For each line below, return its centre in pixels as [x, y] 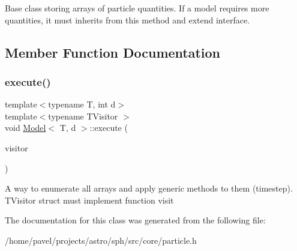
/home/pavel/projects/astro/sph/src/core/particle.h [101, 240]
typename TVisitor [83, 116]
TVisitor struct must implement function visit [89, 200]
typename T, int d [82, 104]
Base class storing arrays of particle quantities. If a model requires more [137, 8]
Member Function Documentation [113, 52]
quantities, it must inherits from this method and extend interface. [127, 20]
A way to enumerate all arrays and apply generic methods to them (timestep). [149, 188]
